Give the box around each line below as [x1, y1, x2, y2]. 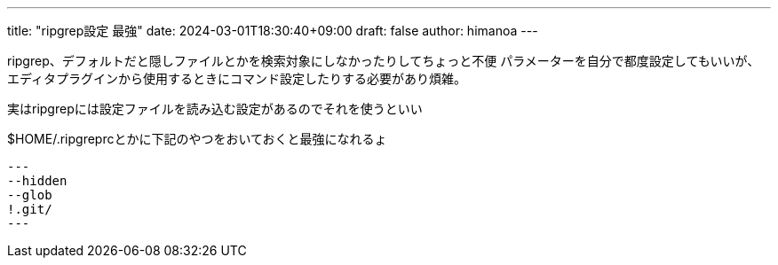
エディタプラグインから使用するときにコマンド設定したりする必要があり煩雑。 [7, 71, 467, 86]
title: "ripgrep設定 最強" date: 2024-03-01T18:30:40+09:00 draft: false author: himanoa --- [7, 23, 538, 38]
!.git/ [7, 202, 52, 216]
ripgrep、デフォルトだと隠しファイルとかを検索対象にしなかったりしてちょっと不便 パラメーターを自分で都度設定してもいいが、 [7, 53, 760, 68]
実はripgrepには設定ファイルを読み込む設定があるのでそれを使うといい [7, 101, 423, 116]
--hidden [7, 174, 67, 188]
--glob [7, 188, 52, 202]
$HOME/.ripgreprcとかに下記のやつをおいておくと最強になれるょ [7, 131, 387, 146]
